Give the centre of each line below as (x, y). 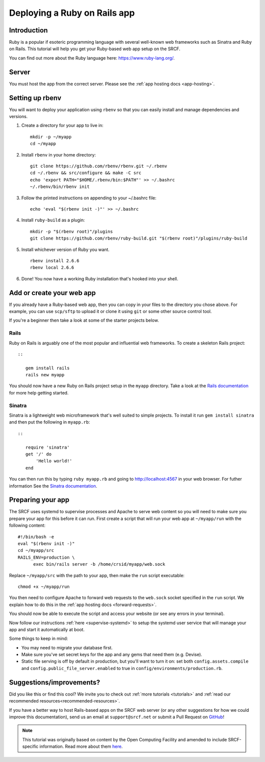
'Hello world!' (54, 461)
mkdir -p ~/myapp (51, 137)
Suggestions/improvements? (55, 682)
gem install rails (47, 368)
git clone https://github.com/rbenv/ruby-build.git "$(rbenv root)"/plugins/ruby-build (139, 238)
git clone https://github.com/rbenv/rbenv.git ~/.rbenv (99, 166)
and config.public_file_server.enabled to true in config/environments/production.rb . (122, 668)
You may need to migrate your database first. (67, 647)
